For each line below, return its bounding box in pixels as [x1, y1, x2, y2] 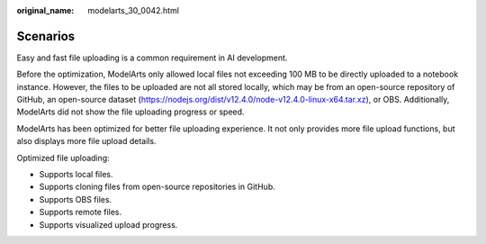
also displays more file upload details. [16, 136, 157, 147]
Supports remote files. [39, 207, 122, 218]
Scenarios [16, 28, 76, 44]
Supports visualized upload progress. [39, 219, 178, 230]
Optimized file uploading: [16, 152, 110, 163]
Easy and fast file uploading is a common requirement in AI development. [16, 52, 288, 63]
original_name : [16, 5, 75, 15]
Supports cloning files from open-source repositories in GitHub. [39, 181, 275, 193]
